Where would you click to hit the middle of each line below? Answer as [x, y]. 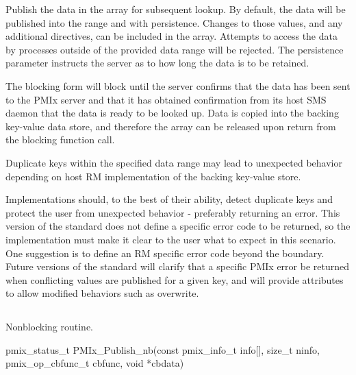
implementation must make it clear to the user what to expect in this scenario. [171, 239]
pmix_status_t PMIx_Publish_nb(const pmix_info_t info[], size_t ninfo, [163, 349]
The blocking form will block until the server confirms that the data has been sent [178, 85]
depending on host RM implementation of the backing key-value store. [153, 176]
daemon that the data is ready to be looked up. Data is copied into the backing [172, 113]
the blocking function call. [60, 140]
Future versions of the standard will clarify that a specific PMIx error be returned [177, 266]
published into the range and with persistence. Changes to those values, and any [174, 22]
